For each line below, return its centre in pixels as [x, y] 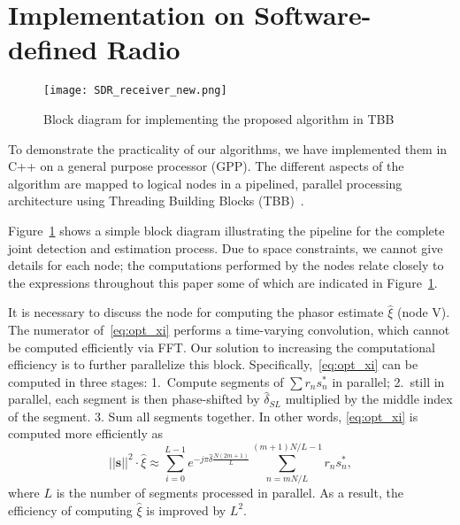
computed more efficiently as [86, 433]
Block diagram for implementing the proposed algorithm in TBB [219, 118]
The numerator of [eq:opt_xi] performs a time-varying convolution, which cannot [229, 329]
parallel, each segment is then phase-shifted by [134, 399]
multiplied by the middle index [369, 399]
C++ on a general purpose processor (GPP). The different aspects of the [206, 166]
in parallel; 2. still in [388, 381]
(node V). [424, 312]
